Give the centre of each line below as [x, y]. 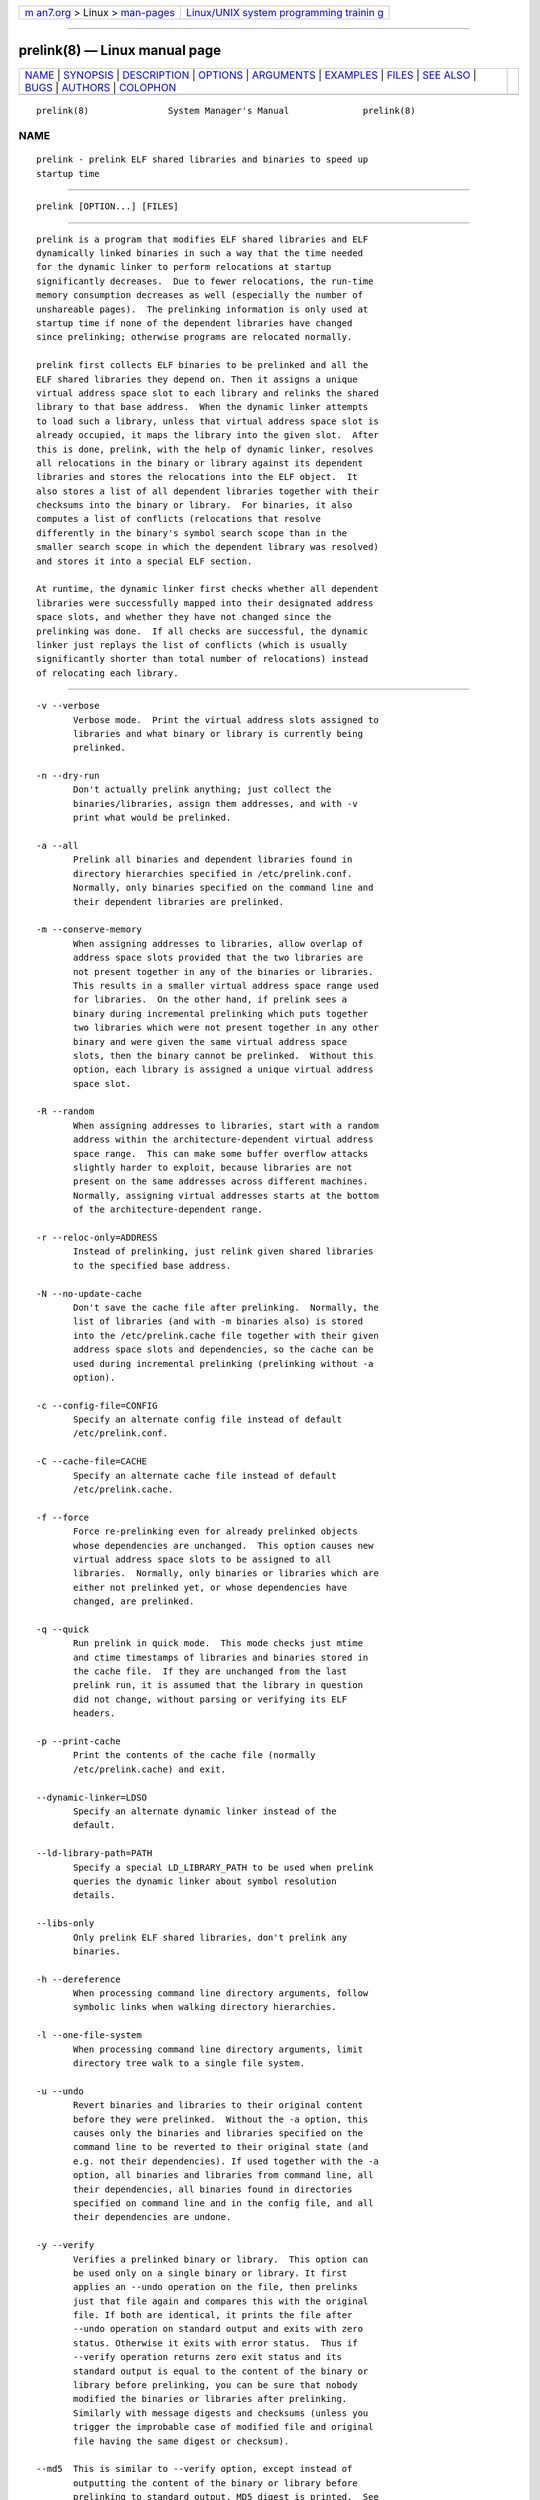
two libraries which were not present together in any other [226, 1028]
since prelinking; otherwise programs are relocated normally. [194, 337]
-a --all [57, 846]
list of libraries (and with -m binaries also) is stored [218, 1321]
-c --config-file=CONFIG [97, 1405]
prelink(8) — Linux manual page [120, 50]
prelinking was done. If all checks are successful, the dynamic [202, 631]
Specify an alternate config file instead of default [207, 1419]
